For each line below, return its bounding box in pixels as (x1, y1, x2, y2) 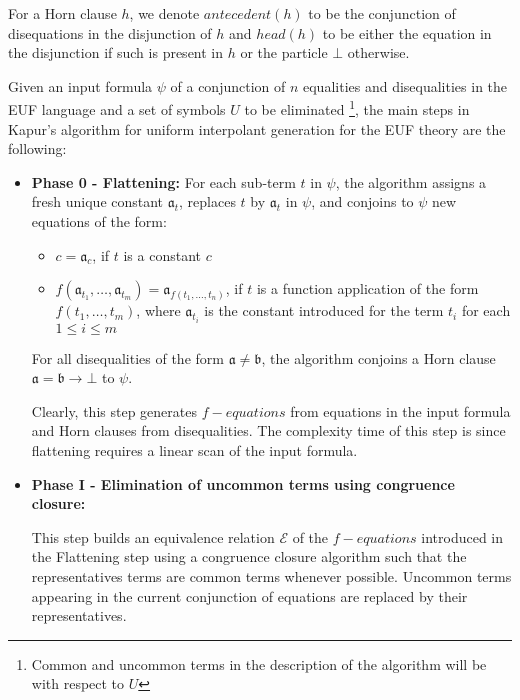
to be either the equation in (322, 22, 492, 43)
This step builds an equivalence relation (31, 526, 275, 547)
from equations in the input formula (290, 400, 511, 421)
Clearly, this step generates (31, 400, 197, 421)
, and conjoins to (311, 191, 414, 212)
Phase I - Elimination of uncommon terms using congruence (31, 473, 455, 494)
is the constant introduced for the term (204, 300, 444, 321)
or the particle (240, 42, 328, 63)
